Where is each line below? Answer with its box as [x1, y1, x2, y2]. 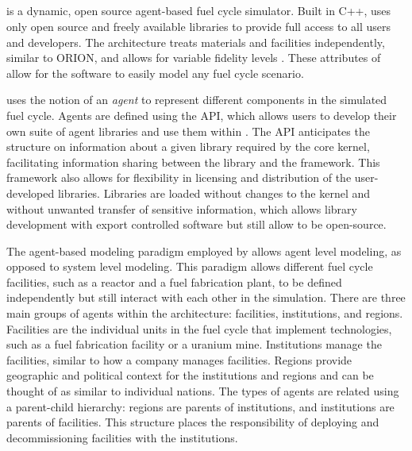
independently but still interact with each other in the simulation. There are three [6, 289, 406, 306]
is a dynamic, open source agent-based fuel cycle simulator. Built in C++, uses [6, 2, 391, 19]
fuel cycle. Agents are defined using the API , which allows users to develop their [6, 106, 397, 123]
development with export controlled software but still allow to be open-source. [6, 216, 387, 233]
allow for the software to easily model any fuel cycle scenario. [6, 64, 304, 81]
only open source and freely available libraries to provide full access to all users [6, 17, 391, 34]
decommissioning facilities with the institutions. [6, 429, 238, 445]
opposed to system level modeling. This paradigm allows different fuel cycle [6, 258, 373, 275]
